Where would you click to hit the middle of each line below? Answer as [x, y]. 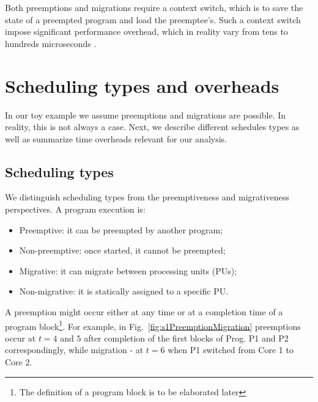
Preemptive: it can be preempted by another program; [121, 229]
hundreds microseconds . [51, 43]
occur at [20, 338]
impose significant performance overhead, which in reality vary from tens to [146, 31]
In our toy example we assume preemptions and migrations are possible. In [146, 115]
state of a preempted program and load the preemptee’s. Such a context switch [153, 19]
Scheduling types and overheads [142, 85]
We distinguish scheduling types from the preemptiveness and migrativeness [147, 197]
